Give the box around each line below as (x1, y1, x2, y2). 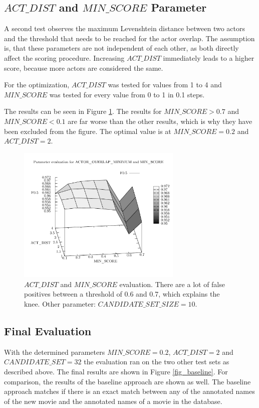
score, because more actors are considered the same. (4, 62, 163, 73)
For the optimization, (4, 79, 70, 90)
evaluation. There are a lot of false (119, 279, 225, 289)
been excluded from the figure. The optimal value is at (4, 125, 171, 136)
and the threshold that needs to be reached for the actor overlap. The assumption (4, 33, 255, 43)
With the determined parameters (4, 346, 105, 357)
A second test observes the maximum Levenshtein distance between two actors (4, 23, 245, 34)
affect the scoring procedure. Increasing (4, 52, 125, 63)
